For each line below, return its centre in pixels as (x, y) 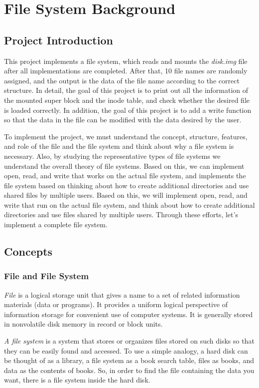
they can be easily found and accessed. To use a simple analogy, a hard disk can (126, 350)
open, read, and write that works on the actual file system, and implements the (125, 176)
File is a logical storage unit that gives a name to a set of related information (122, 294)
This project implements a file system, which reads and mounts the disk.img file (126, 61)
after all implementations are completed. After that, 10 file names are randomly (126, 71)
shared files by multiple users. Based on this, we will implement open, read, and (126, 195)
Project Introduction (59, 40)
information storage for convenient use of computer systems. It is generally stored (129, 314)
